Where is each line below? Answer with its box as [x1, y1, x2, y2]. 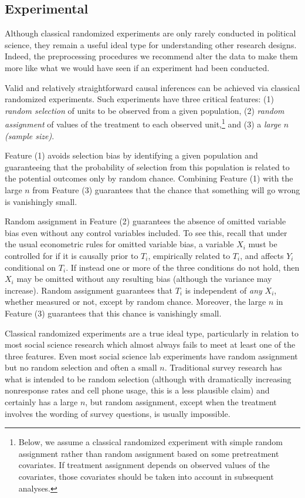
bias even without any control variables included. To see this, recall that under [5, 226, 287, 238]
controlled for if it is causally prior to [5, 249, 138, 261]
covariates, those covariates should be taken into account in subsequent [18, 470, 274, 483]
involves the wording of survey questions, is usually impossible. [5, 407, 231, 419]
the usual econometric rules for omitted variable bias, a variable [5, 238, 234, 250]
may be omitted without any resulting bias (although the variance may [16, 272, 272, 285]
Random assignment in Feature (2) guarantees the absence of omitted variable [5, 215, 286, 227]
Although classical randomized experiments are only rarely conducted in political [5, 27, 296, 39]
